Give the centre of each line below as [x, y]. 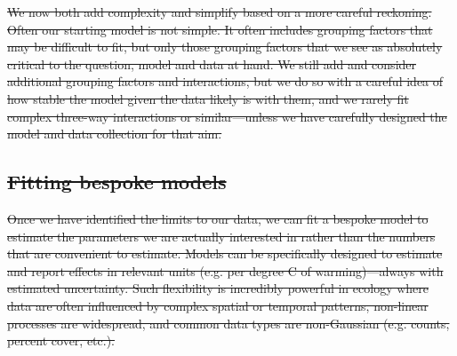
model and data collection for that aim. [115, 134]
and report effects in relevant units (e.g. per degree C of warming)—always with [225, 270]
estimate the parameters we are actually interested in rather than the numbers [221, 236]
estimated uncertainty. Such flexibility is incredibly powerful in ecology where [218, 288]
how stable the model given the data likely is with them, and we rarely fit [208, 98]
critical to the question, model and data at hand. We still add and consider [212, 63]
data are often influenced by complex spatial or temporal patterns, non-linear [218, 305]
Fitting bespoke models [117, 182]
